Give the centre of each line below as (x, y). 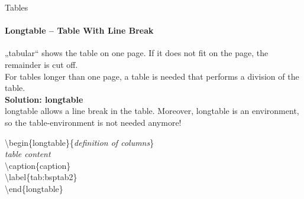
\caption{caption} (38, 165)
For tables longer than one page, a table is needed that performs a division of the (152, 76)
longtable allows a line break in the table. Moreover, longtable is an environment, (152, 111)
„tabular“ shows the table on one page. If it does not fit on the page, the (137, 53)
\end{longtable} (34, 188)
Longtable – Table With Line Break (79, 30)
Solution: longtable (44, 99)
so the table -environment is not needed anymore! (93, 122)
